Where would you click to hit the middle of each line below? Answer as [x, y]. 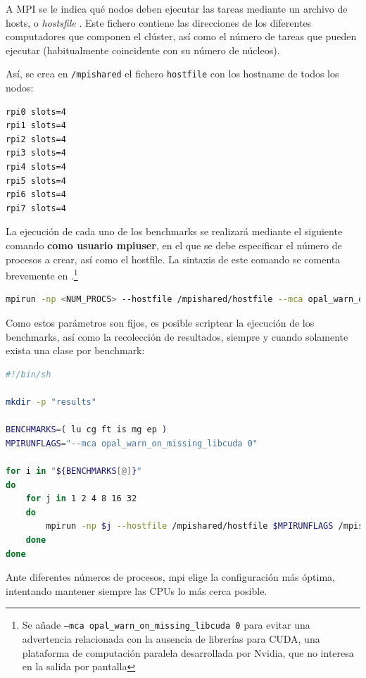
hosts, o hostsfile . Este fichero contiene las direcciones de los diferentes [159, 22]
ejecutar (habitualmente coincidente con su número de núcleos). [143, 50]
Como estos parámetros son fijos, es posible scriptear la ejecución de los [160, 322]
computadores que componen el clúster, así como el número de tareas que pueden [181, 36]
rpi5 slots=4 [36, 181]
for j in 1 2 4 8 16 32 [81, 499]
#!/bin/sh [29, 374]
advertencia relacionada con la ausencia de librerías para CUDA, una [171, 638]
